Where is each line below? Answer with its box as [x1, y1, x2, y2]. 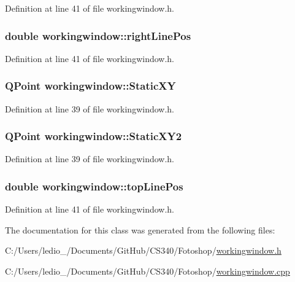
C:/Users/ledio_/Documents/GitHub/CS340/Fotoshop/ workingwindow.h [5, 244, 282, 257]
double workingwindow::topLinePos [5, 178, 183, 194]
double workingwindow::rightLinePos [5, 28, 191, 43]
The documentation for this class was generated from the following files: [5, 223, 275, 236]
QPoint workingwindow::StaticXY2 [5, 128, 182, 144]
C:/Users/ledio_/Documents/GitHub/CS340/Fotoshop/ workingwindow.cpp [5, 265, 290, 278]
